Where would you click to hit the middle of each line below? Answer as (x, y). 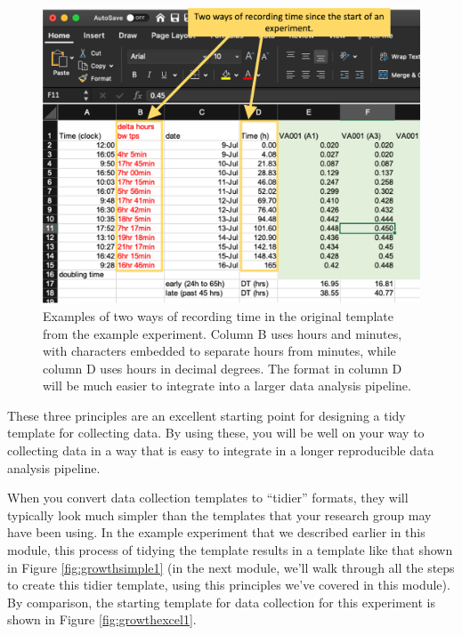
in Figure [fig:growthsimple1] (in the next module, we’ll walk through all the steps (231, 567)
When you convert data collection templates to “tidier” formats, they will (208, 498)
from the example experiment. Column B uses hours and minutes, (223, 333)
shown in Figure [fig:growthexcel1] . (102, 619)
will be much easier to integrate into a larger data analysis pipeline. (227, 386)
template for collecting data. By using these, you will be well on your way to (216, 433)
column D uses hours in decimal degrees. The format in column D (223, 368)
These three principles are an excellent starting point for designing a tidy (207, 415)
